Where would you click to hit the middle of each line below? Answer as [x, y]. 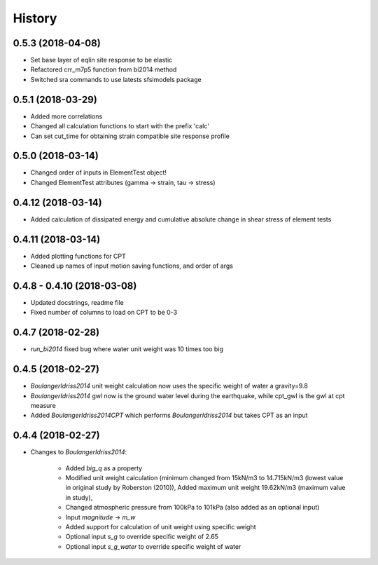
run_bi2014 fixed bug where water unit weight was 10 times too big [127, 349]
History [35, 18]
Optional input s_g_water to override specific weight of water [153, 546]
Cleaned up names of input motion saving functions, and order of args [132, 266]
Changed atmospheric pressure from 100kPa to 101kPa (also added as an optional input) [192, 508]
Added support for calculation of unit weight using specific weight [161, 526]
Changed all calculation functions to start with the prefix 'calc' [120, 126]
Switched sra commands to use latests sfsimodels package [116, 79]
